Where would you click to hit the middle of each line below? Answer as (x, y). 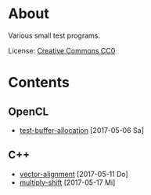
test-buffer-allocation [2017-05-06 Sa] (82, 130)
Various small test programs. (54, 35)
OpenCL (29, 111)
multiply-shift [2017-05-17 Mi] (67, 182)
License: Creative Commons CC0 (62, 50)
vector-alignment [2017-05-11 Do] (74, 174)
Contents (39, 83)
